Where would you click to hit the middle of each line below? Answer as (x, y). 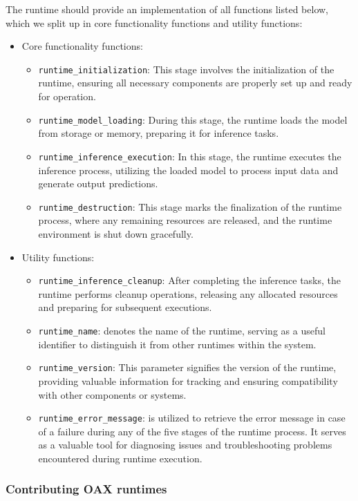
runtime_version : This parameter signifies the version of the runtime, (187, 367)
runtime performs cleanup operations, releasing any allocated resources (188, 293)
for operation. (67, 96)
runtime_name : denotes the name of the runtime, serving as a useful (182, 330)
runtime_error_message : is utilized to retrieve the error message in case (192, 418)
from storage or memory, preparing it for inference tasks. (159, 133)
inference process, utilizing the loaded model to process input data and (188, 170)
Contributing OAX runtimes (86, 489)
